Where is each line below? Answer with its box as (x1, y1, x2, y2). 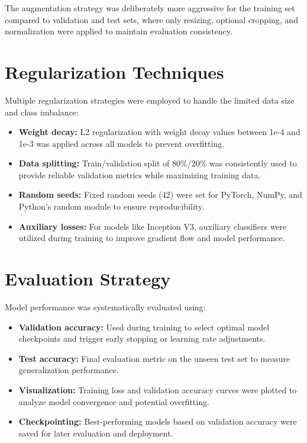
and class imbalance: (5, 105, 79, 118)
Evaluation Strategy (5, 267, 171, 291)
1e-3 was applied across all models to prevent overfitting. (18, 137, 225, 149)
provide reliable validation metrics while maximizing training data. (18, 168, 261, 181)
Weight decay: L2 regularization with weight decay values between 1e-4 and (18, 126, 300, 138)
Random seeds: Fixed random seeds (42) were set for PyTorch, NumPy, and (18, 188, 302, 201)
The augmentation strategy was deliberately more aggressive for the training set (5, 2, 295, 14)
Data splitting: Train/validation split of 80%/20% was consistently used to (18, 157, 297, 169)
